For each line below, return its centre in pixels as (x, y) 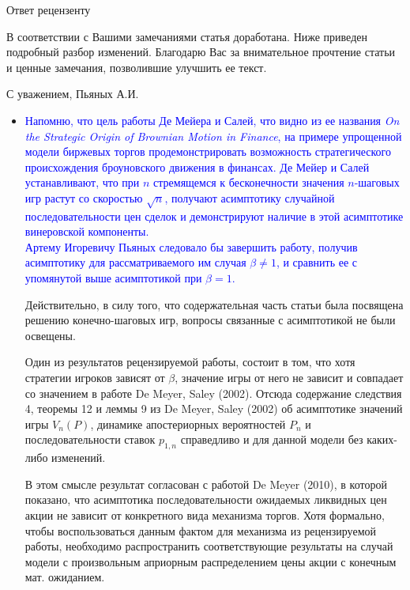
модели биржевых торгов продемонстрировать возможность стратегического (208, 151)
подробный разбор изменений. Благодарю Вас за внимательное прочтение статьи (201, 52)
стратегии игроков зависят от (95, 378)
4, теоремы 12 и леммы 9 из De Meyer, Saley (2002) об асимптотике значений (214, 408)
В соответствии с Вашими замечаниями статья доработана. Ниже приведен (187, 36)
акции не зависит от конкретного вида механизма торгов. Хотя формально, (205, 515)
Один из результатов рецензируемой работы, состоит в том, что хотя (190, 362)
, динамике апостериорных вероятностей (188, 424)
